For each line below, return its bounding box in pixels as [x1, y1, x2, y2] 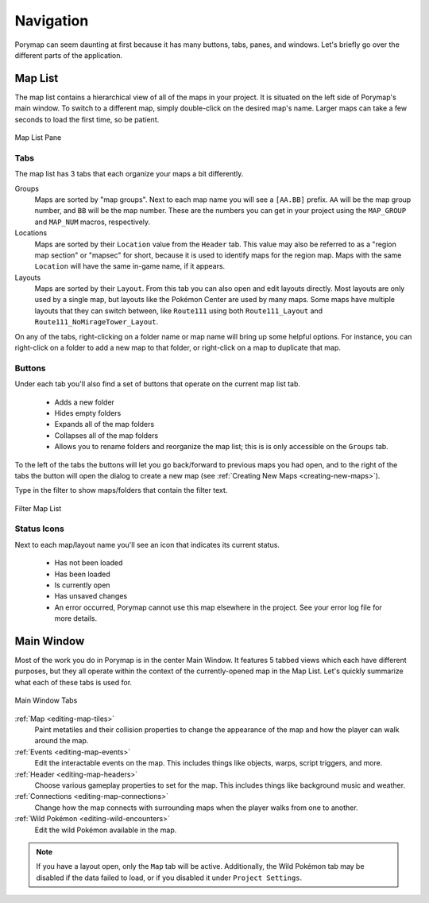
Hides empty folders [54, 408, 122, 417]
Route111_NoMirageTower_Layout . [34, 317, 159, 327]
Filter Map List [14, 503, 62, 513]
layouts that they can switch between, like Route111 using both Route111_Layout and [34, 306, 323, 316]
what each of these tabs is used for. [14, 677, 133, 687]
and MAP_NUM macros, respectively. [34, 217, 151, 227]
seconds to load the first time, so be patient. [14, 114, 160, 124]
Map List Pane [14, 133, 62, 142]
